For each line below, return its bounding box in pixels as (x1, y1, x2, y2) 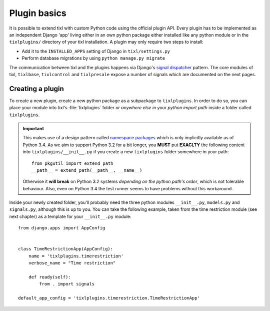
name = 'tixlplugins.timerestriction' (28, 253, 124, 259)
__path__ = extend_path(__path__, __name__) (31, 167, 142, 173)
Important (22, 125, 44, 131)
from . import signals (39, 281, 95, 287)
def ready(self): (28, 274, 71, 280)
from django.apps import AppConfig (18, 225, 105, 231)
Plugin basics (9, 8, 67, 19)
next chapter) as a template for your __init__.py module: (9, 213, 132, 219)
